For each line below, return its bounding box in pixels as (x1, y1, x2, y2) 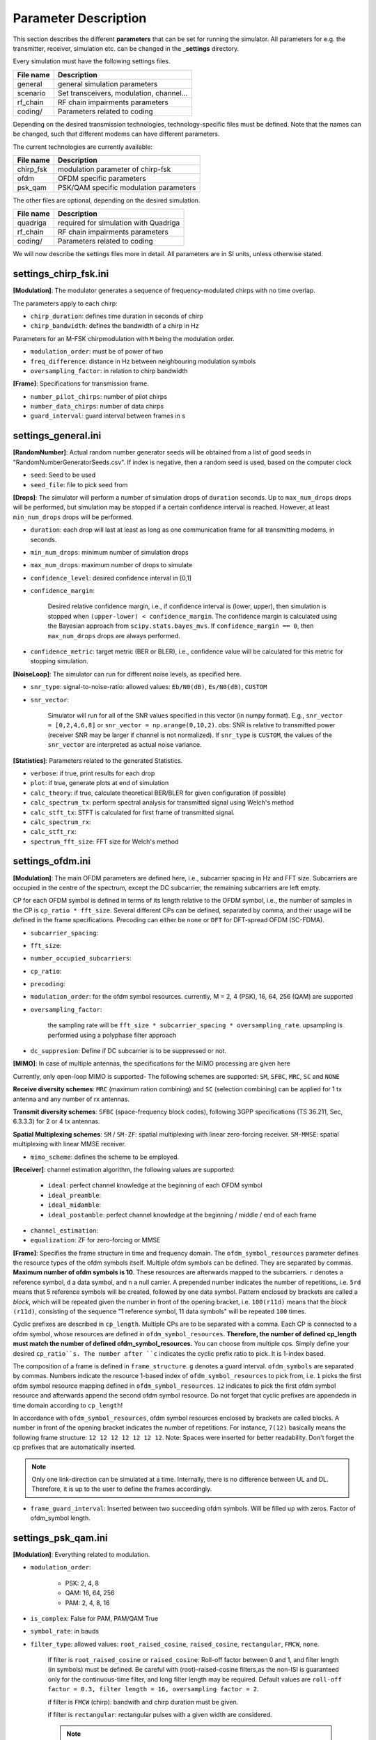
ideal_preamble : (47, 1191, 102, 1199)
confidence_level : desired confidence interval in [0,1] (30, 574, 191, 582)
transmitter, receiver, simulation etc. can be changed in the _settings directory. (13, 44, 240, 52)
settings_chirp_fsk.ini (13, 268, 109, 280)
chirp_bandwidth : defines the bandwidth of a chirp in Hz (30, 322, 199, 330)
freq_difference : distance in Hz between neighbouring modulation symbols (30, 357, 256, 365)
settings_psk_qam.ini (13, 1532, 108, 1544)
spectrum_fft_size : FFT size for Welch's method (30, 837, 179, 846)
